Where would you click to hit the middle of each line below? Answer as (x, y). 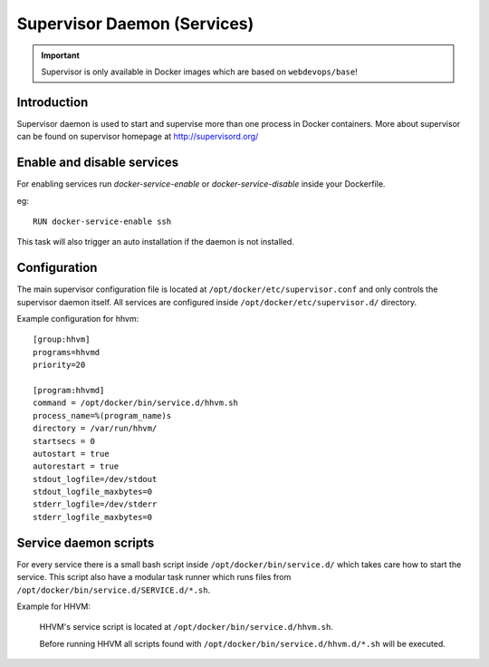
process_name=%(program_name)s (102, 416)
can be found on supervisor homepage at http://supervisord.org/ (138, 137)
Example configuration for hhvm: (78, 319)
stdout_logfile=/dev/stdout (95, 479)
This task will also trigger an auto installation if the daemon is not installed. (155, 242)
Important (61, 55)
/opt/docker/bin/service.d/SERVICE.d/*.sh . (114, 590)
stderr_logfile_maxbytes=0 (93, 517)
